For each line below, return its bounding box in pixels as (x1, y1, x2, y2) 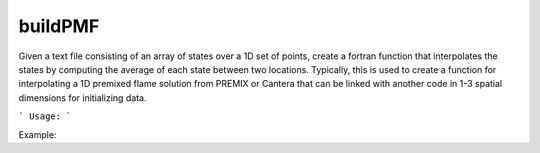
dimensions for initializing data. (18, 91, 147, 104)
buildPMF (18, 15, 100, 37)
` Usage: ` (18, 111, 72, 122)
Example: (18, 128, 57, 140)
